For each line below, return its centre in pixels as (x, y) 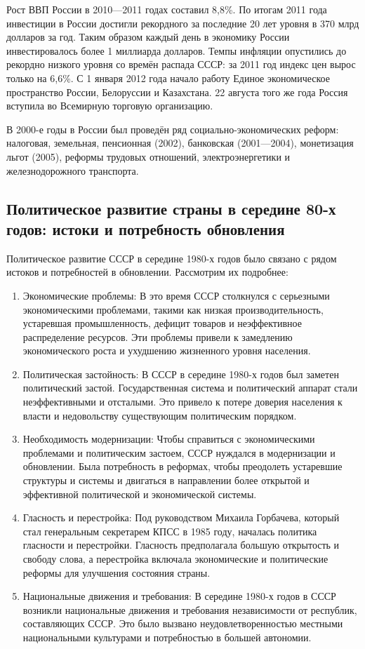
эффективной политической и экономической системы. (140, 494)
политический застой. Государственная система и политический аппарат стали (190, 388)
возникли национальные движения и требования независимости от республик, (190, 609)
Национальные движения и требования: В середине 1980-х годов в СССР (179, 596)
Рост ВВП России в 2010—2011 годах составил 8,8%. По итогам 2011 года (167, 9)
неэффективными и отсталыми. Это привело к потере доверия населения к (182, 402)
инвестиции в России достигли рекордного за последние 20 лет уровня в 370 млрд (183, 23)
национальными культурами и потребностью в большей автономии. (167, 637)
